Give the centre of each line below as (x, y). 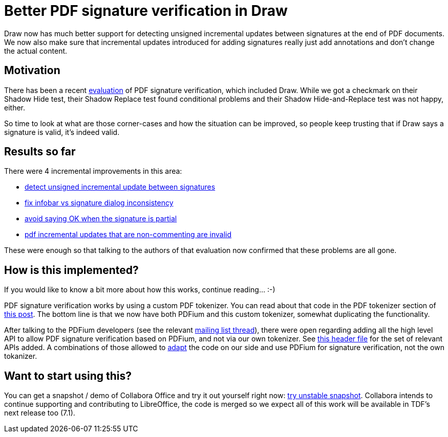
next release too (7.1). (40, 413)
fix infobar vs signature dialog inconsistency (99, 203)
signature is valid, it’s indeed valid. (62, 132)
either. (15, 107)
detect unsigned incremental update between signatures (120, 187)
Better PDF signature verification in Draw (146, 11)
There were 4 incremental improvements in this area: (93, 171)
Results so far (40, 152)
